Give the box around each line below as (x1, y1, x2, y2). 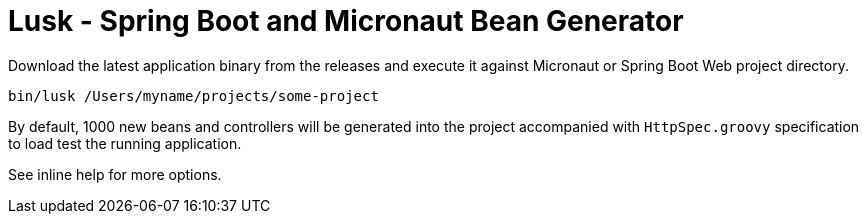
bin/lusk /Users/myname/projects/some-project (8, 87, 379, 104)
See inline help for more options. (8, 165, 222, 183)
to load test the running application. (8, 134, 242, 152)
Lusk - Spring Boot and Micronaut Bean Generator (8, 4, 684, 38)
